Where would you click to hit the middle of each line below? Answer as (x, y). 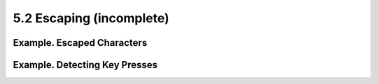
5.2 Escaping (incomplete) (91, 18)
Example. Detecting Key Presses (85, 65)
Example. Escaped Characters (80, 43)
